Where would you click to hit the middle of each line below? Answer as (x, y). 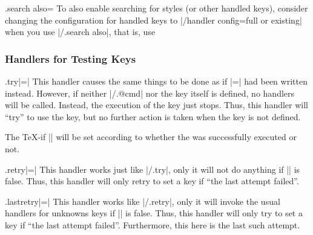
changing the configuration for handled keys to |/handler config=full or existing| (153, 20)
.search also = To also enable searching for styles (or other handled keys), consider (156, 8)
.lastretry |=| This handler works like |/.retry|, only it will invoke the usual (143, 201)
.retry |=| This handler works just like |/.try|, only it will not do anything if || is (153, 169)
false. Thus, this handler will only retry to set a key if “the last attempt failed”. (152, 181)
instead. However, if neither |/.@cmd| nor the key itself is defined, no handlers (150, 93)
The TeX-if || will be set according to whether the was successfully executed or (151, 137)
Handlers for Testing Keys (71, 58)
